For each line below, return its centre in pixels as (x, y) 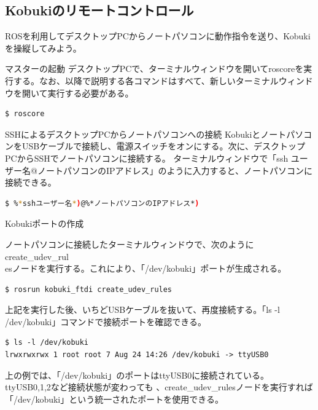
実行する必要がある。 (91, 93)
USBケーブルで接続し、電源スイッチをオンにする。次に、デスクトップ (164, 146)
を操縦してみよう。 (43, 48)
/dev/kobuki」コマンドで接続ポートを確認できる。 (106, 321)
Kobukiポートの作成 (45, 223)
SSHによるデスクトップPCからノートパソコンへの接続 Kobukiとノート (146, 134)
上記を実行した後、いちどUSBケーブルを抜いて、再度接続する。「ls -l (142, 309)
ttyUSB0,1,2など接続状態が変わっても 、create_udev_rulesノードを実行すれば (159, 387)
